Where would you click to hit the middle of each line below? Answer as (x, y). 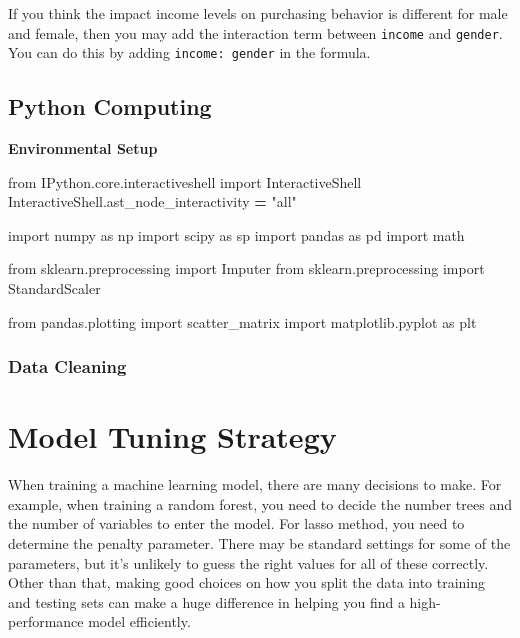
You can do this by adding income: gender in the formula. (189, 52)
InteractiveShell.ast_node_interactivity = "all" (152, 201)
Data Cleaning (67, 366)
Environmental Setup (83, 148)
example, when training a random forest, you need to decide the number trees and (260, 503)
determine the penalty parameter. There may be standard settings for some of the (259, 543)
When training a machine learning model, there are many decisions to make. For (255, 484)
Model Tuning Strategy (172, 436)
